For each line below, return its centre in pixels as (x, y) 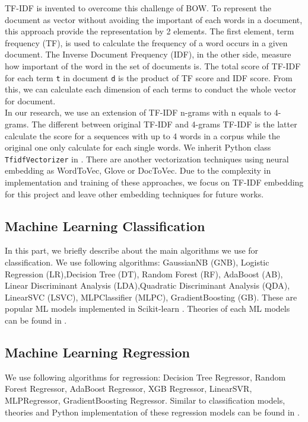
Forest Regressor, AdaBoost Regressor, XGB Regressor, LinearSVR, (128, 389)
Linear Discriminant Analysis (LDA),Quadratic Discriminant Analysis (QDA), (147, 285)
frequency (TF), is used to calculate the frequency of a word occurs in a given (146, 42)
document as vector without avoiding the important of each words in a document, (154, 19)
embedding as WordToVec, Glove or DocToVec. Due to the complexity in (138, 170)
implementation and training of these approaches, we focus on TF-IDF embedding (154, 182)
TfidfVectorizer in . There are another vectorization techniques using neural (147, 159)
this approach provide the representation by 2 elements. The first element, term (150, 31)
